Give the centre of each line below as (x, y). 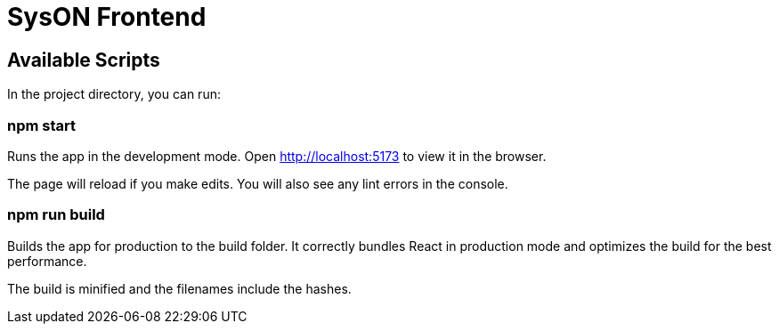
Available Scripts (84, 60)
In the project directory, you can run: (114, 94)
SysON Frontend (107, 17)
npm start (42, 125)
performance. (47, 261)
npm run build (56, 215)
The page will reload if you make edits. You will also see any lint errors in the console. (258, 183)
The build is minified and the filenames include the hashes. (179, 288)
